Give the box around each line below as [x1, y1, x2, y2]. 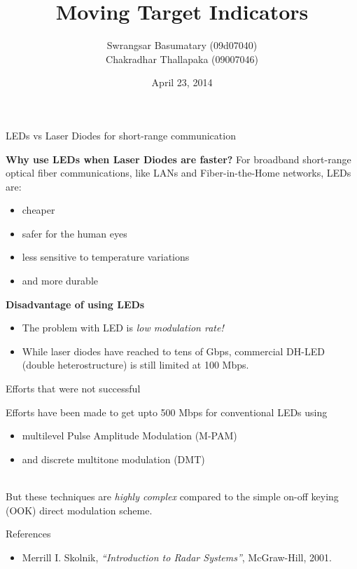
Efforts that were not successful [6, 381, 141, 396]
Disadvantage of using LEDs [6, 296, 145, 311]
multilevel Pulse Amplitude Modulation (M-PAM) [22, 428, 237, 443]
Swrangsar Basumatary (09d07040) [106, 38, 258, 53]
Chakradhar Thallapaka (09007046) [106, 51, 258, 66]
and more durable [22, 273, 99, 288]
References [6, 526, 51, 541]
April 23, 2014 [151, 75, 213, 90]
